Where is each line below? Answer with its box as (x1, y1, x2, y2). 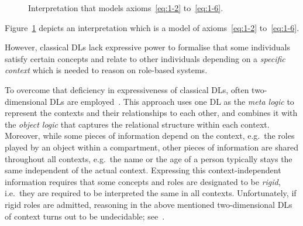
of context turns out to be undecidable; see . (5, 210, 165, 222)
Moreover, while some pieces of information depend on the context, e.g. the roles (5, 129, 295, 142)
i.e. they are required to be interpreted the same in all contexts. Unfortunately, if (5, 187, 297, 199)
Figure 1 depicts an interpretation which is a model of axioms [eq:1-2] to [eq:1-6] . (5, 21, 299, 33)
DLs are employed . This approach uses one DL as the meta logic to (50, 95, 294, 107)
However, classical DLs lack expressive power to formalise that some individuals (5, 41, 290, 53)
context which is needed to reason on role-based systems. (5, 64, 208, 76)
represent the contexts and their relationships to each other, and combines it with (5, 107, 298, 119)
